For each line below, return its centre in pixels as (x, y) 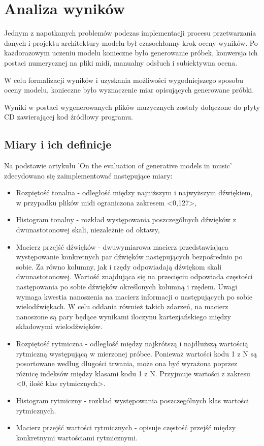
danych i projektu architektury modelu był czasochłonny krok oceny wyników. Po (131, 42)
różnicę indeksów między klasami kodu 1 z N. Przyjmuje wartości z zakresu (133, 373)
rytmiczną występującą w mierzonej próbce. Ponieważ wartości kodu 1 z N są (136, 353)
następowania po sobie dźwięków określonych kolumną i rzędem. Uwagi (127, 287)
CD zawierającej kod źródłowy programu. (69, 117)
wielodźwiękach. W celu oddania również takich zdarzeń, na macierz (122, 306)
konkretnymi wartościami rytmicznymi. (77, 437)
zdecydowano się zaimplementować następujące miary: (88, 175)
